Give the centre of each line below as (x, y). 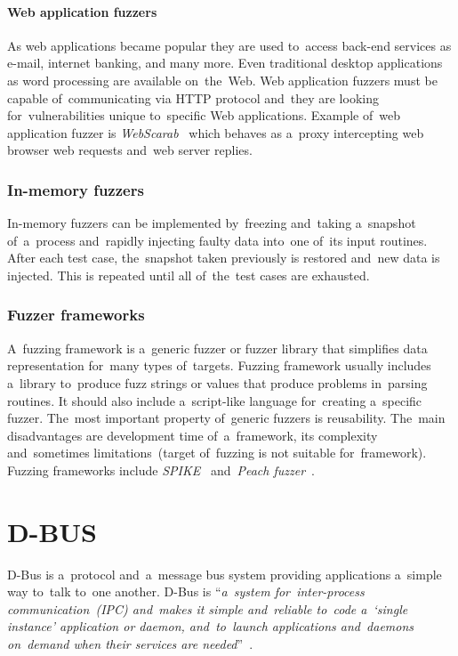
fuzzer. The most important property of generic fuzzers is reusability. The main (226, 418)
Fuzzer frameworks (76, 315)
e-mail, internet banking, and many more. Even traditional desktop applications (225, 63)
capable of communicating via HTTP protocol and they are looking (193, 97)
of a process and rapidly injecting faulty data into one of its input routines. (217, 240)
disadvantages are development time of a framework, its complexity (193, 435)
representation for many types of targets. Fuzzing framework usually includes (219, 365)
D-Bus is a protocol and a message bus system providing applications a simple (225, 574)
